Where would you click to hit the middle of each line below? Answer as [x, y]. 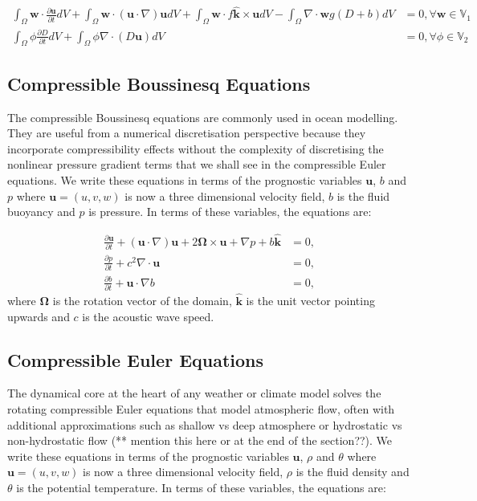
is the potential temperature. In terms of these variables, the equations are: [201, 487]
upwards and [39, 316]
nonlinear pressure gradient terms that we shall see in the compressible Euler [197, 164]
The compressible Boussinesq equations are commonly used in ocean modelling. [203, 117]
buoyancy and [41, 212]
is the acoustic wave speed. [148, 316]
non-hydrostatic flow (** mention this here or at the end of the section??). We [200, 440]
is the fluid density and [353, 472]
